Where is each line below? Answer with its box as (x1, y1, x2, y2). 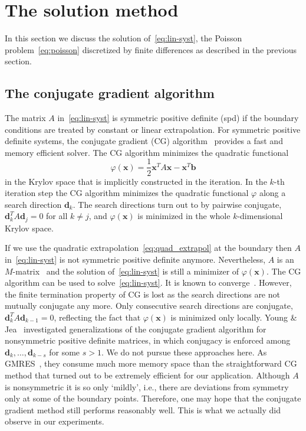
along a (259, 187, 286, 199)
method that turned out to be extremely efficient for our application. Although (5, 368, 290, 381)
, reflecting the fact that (54, 311, 141, 323)
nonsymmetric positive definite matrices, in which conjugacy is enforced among (5, 334, 291, 347)
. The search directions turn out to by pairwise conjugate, (73, 198, 282, 210)
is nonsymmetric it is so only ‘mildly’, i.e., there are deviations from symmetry (5, 380, 289, 393)
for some (49, 345, 80, 358)
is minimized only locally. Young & (170, 311, 297, 323)
